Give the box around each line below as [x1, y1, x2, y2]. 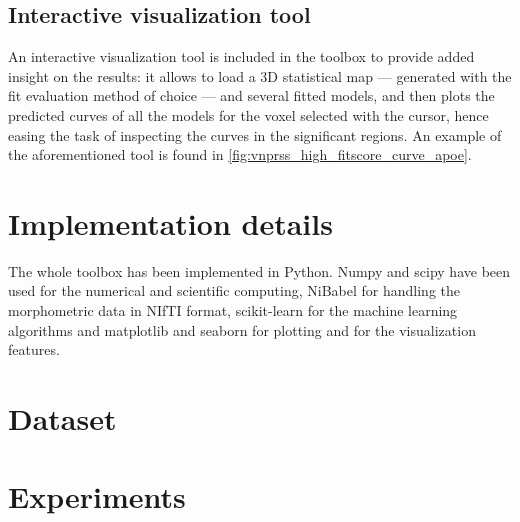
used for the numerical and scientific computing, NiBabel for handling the [8, 280, 461, 301]
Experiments [8, 476, 186, 517]
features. [8, 339, 60, 360]
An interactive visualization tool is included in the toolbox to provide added [8, 46, 475, 67]
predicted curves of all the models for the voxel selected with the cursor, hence [8, 104, 489, 125]
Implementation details [8, 202, 333, 243]
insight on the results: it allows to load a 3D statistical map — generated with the [8, 65, 512, 86]
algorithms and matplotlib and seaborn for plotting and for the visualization [8, 319, 476, 340]
